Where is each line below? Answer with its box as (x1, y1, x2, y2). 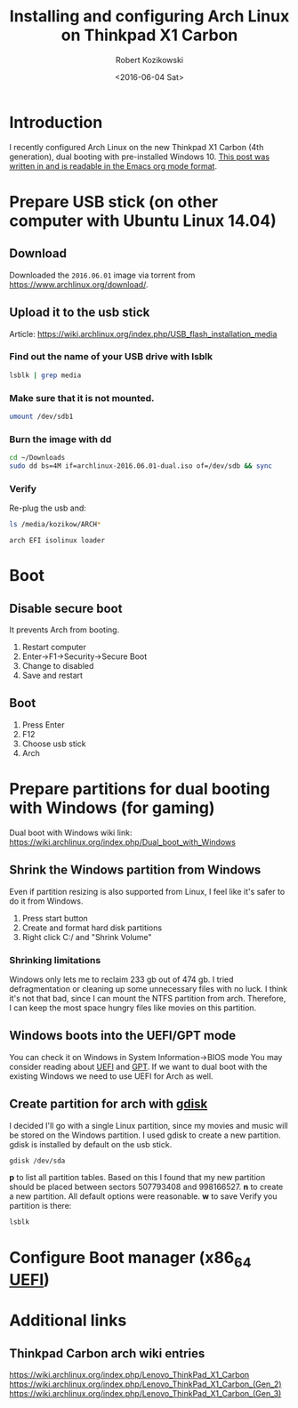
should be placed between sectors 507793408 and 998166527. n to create (9, 1181, 284, 1193)
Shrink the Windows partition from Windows (9, 863, 262, 878)
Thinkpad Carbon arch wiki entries (9, 1346, 205, 1361)
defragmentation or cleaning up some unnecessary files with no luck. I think (9, 983, 287, 994)
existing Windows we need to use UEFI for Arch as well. (9, 1070, 213, 1082)
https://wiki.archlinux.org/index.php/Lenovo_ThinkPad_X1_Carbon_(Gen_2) (9, 1379, 282, 1389)
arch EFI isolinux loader (9, 536, 105, 545)
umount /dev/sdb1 (9, 412, 74, 421)
